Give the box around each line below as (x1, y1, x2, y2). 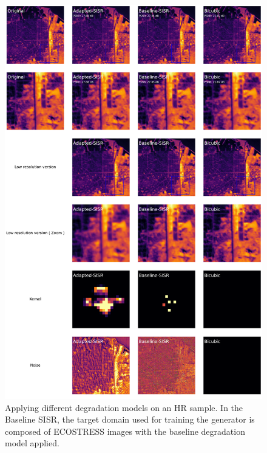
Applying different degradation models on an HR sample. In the (5, 401, 243, 413)
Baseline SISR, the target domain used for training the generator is (5, 413, 255, 426)
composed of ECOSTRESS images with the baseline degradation (5, 424, 245, 437)
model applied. (5, 437, 59, 449)
